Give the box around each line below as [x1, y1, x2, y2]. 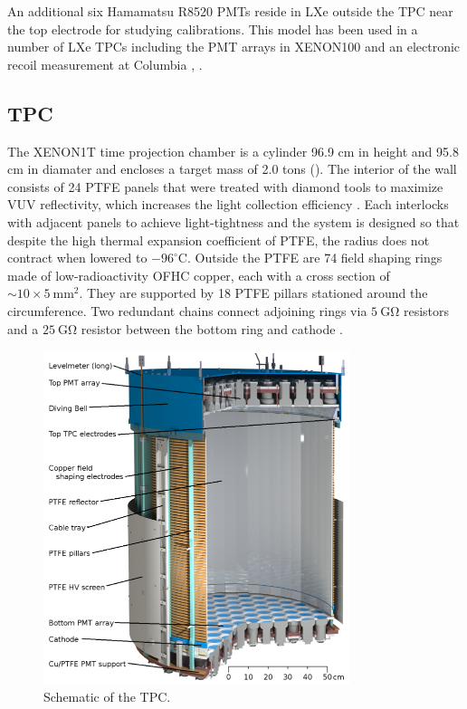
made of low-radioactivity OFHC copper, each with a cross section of [7, 265, 390, 284]
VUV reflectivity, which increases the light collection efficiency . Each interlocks [7, 195, 449, 214]
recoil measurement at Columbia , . [7, 54, 203, 73]
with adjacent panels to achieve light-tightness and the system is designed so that [7, 212, 460, 231]
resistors [403, 301, 450, 320]
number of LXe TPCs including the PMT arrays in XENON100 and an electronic [7, 37, 461, 56]
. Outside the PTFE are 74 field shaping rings [186, 248, 443, 267]
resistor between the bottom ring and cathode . [81, 319, 343, 338]
